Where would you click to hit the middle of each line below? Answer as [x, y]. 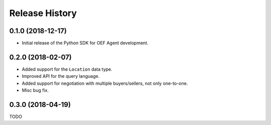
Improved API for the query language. [61, 76]
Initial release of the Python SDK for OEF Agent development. [85, 43]
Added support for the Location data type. [67, 69]
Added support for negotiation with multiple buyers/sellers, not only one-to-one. [105, 83]
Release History [43, 13]
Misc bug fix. [35, 90]
